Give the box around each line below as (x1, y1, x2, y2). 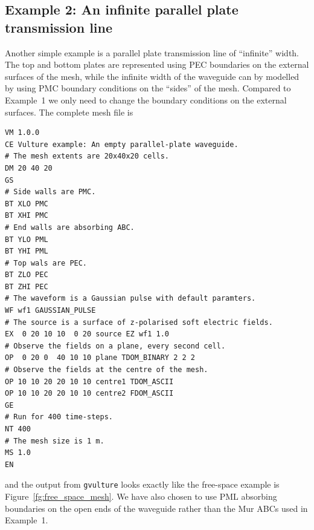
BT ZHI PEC (5, 282, 48, 291)
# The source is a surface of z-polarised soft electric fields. (5, 318, 273, 327)
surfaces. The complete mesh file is (5, 105, 133, 118)
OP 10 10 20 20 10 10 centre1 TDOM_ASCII (5, 377, 174, 386)
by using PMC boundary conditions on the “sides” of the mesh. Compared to (5, 82, 291, 94)
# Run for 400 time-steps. (5, 413, 113, 422)
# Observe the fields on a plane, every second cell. (5, 341, 226, 350)
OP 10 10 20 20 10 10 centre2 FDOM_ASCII (5, 389, 174, 398)
